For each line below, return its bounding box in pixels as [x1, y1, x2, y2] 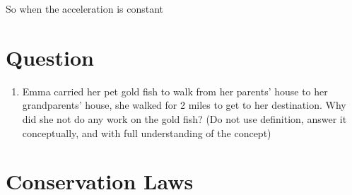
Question [6, 42, 94, 71]
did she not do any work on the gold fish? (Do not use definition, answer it [22, 111, 347, 126]
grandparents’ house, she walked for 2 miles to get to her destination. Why [22, 97, 346, 112]
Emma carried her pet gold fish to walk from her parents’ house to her [22, 83, 328, 98]
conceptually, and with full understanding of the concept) [22, 125, 271, 140]
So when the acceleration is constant [6, 1, 164, 16]
